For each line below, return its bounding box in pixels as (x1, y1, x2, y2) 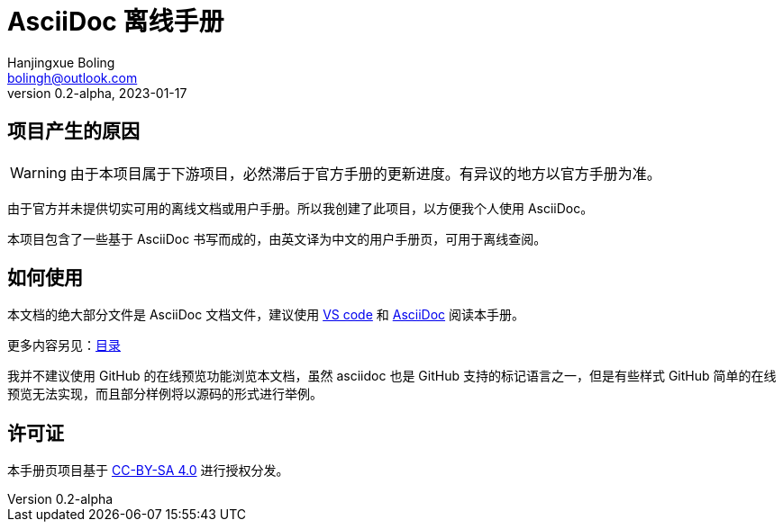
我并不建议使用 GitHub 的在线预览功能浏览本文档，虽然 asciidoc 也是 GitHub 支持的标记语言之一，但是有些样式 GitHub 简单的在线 (7, 368, 777, 384)
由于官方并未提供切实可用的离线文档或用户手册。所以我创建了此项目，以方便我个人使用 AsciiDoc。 (7, 200, 594, 216)
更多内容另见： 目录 (7, 337, 121, 354)
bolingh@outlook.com (7, 69, 138, 85)
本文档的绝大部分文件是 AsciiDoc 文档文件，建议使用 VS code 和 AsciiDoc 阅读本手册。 (7, 307, 524, 323)
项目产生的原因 (7, 120, 140, 143)
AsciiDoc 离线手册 (7, 6, 224, 37)
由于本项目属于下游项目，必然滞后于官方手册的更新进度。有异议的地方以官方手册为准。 (69, 164, 661, 183)
